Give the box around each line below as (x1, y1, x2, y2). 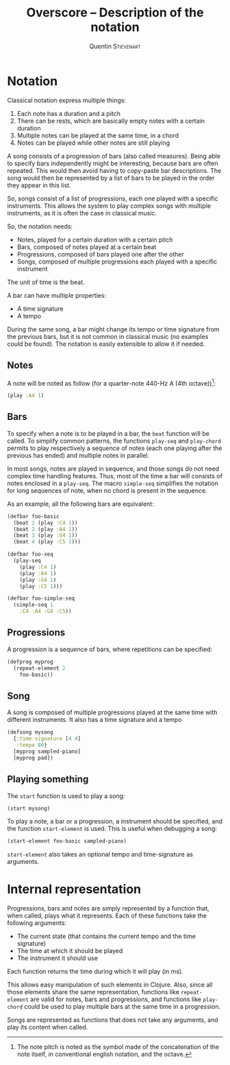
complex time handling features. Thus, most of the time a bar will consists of (7, 471, 222, 480)
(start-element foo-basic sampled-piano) (7, 838, 127, 845)
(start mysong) (7, 805, 51, 812)
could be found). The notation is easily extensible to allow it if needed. (7, 340, 205, 348)
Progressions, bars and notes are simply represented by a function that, (7, 904, 210, 913)
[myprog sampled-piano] (13, 748, 81, 755)
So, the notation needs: (7, 222, 73, 231)
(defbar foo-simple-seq (7, 595, 75, 602)
